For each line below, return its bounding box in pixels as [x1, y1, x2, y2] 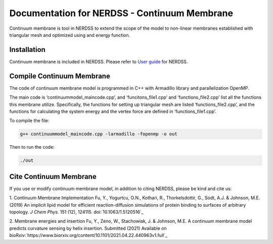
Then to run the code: [9, 144, 55, 150]
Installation [9, 45, 45, 54]
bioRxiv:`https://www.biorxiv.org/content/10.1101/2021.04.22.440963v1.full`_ [9, 232, 168, 238]
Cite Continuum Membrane [9, 172, 97, 181]
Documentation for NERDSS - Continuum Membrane [9, 8, 234, 19]
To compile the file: [9, 117, 50, 124]
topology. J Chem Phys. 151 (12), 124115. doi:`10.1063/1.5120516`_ [9, 209, 144, 215]
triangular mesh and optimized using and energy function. [9, 32, 130, 38]
